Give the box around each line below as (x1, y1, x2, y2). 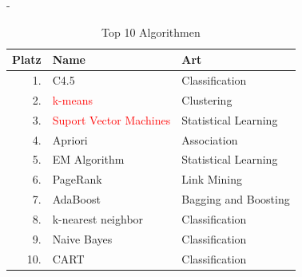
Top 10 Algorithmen (101, 23, 201, 40)
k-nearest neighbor (52, 210, 144, 227)
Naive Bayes (52, 230, 113, 247)
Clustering (181, 91, 232, 108)
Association (181, 131, 238, 148)
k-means (52, 91, 93, 108)
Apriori (52, 131, 88, 148)
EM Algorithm (52, 151, 125, 168)
